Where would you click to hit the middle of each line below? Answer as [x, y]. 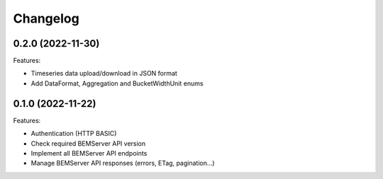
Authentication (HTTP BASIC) [74, 134]
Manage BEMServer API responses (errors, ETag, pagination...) [123, 163]
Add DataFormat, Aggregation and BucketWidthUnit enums [117, 83]
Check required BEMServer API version [88, 143]
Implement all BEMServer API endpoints [89, 153]
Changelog [46, 18]
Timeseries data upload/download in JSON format [104, 74]
